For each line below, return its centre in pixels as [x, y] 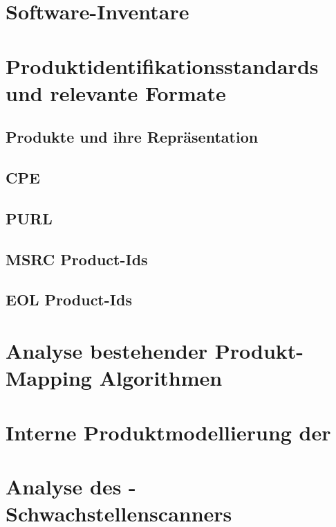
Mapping [49, 378]
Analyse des [64, 486]
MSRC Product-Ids [77, 259]
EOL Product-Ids [69, 300]
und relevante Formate [116, 92]
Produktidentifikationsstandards [162, 65]
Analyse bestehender [106, 351]
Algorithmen [161, 378]
